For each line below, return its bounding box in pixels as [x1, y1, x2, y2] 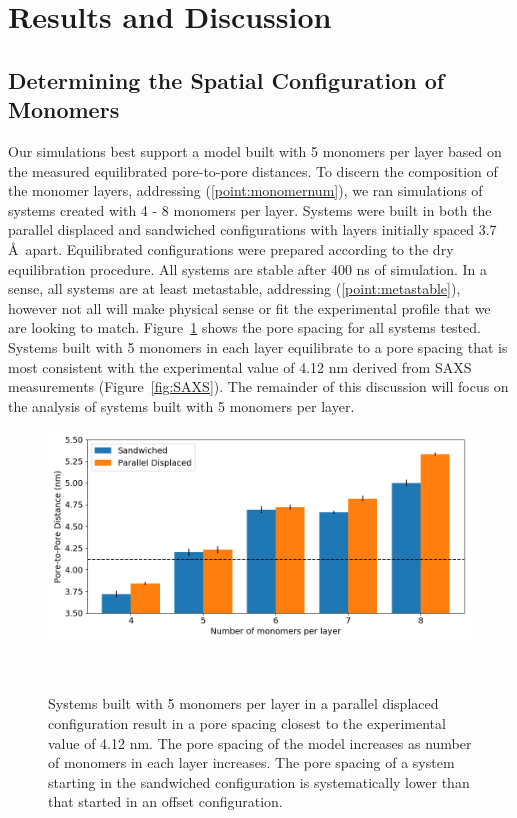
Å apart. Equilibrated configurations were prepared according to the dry [8, 238, 454, 259]
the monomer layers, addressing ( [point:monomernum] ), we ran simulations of [8, 180, 483, 201]
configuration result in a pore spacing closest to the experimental [48, 713, 446, 734]
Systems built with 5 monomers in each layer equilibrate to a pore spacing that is [8, 336, 508, 357]
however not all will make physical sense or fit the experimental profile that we [8, 297, 491, 318]
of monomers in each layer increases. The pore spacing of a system [48, 752, 455, 773]
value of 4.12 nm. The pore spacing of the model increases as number [48, 732, 472, 753]
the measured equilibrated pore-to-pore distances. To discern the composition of [8, 160, 498, 181]
